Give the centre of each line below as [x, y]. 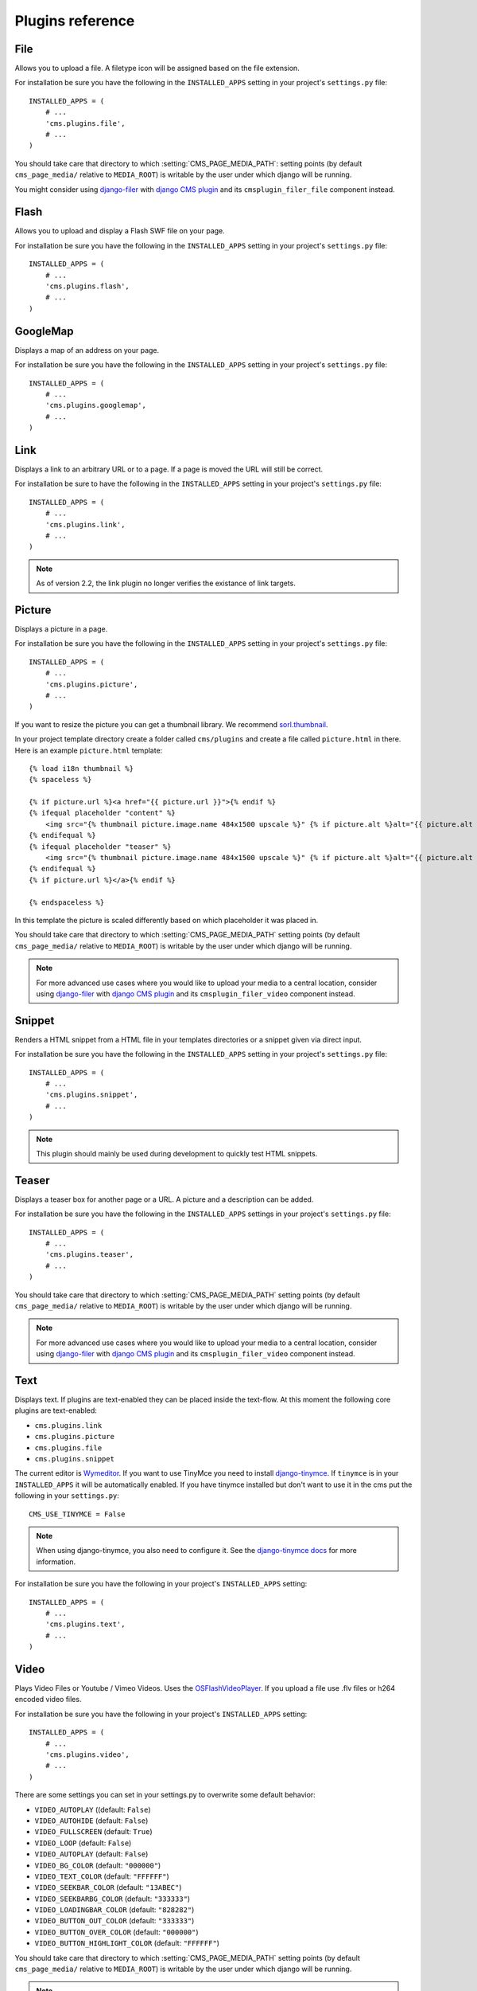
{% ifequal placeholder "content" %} [103, 813]
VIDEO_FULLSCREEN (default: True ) [93, 1832]
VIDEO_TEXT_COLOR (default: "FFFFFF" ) [102, 1876]
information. [56, 1562]
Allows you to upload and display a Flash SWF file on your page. [120, 231]
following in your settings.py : [67, 1496]
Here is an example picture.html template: [89, 750]
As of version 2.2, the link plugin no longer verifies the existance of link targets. [166, 583]
